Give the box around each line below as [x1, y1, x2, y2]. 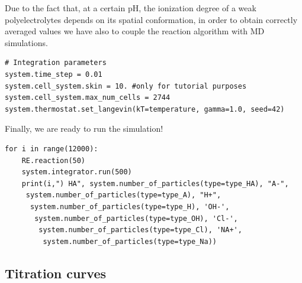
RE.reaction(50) [21, 156, 86, 165]
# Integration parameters [5, 58, 107, 67]
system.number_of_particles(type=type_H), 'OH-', [30, 202, 230, 211]
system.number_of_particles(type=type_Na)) [43, 237, 217, 246]
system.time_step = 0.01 [5, 70, 102, 79]
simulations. [5, 36, 48, 48]
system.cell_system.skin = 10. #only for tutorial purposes [5, 82, 247, 90]
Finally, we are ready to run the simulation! [5, 122, 163, 135]
